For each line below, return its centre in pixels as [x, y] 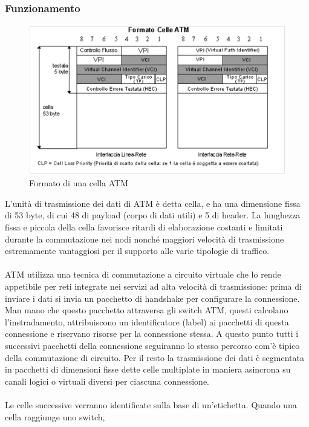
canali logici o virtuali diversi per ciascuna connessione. [107, 381]
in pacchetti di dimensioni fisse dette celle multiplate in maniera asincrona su [148, 369]
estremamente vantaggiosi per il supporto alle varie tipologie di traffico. [137, 251]
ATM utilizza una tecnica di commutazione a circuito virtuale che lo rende [143, 274]
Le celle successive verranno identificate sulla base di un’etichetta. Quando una [151, 404]
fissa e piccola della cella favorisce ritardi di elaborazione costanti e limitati [144, 227]
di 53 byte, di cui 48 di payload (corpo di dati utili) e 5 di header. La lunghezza [153, 215]
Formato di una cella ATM [79, 183]
